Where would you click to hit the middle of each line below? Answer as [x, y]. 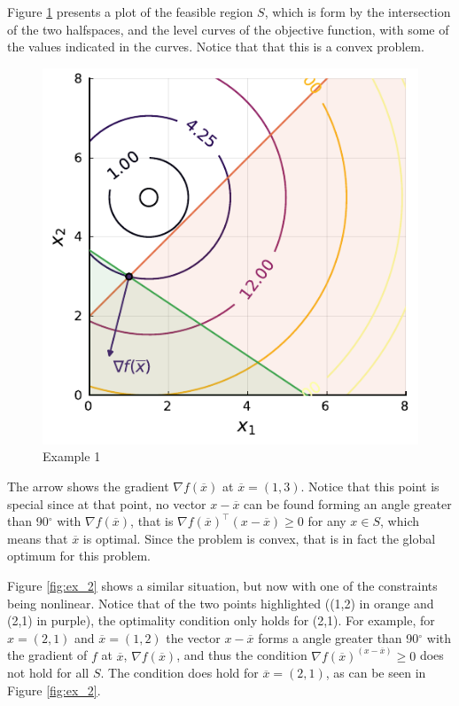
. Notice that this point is [370, 486]
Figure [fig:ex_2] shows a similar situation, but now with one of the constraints [222, 585]
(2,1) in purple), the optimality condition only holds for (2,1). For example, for [221, 620]
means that [38, 538]
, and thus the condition [242, 655]
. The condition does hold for [179, 673]
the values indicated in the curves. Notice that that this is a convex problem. [216, 47]
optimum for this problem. [79, 556]
